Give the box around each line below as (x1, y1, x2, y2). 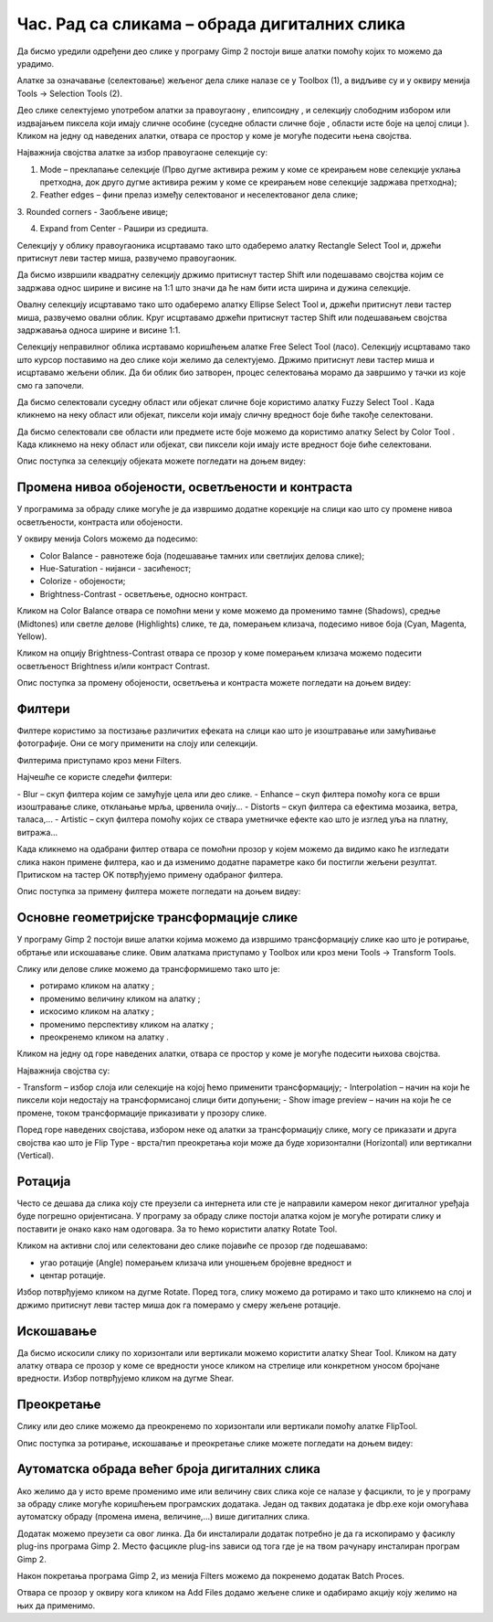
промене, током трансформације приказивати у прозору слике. (16, 1107, 267, 1118)
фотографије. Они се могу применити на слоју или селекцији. (16, 738, 258, 749)
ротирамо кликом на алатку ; (39, 980, 155, 991)
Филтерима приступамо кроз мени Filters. (16, 754, 183, 765)
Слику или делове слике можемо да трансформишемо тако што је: (16, 963, 280, 974)
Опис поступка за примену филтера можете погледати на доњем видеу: (16, 886, 301, 897)
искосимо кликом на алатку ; (39, 1006, 154, 1017)
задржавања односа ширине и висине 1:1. (16, 325, 181, 336)
